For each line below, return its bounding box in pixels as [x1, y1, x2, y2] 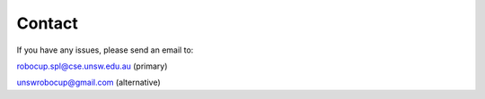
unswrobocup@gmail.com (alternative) [16, 77, 161, 88]
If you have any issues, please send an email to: [16, 45, 194, 55]
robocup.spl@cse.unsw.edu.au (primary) [16, 61, 168, 71]
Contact [16, 13, 78, 33]
